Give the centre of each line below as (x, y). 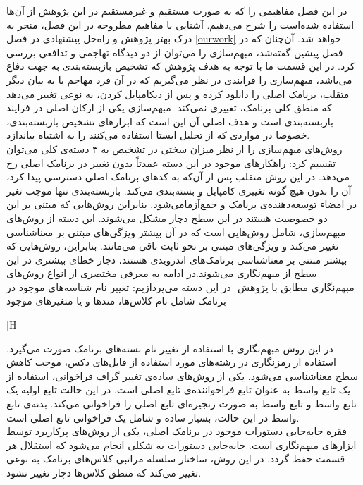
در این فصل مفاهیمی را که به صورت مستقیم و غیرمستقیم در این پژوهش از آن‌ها (177, 11)
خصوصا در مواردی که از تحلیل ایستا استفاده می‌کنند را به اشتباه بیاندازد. (158, 135)
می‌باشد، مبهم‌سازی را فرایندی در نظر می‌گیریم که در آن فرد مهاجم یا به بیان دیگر (179, 79)
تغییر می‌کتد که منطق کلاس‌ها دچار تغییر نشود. (104, 472)
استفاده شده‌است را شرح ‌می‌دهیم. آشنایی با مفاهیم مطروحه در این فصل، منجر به (180, 24)
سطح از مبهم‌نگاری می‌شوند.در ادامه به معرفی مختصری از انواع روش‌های (162, 273)
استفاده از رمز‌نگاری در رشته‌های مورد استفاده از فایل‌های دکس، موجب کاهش (171, 362)
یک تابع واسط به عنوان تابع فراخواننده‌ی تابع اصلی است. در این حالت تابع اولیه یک (179, 389)
